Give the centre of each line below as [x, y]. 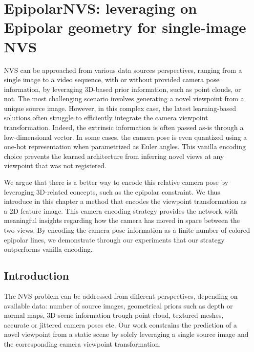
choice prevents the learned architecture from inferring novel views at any [114, 156]
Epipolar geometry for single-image [125, 27]
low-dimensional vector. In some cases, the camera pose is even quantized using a [126, 137]
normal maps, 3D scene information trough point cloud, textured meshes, [114, 315]
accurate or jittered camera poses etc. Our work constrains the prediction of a [120, 324]
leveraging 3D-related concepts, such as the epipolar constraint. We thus [112, 191]
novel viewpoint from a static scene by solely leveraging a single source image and [126, 334]
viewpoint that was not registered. [55, 165]
